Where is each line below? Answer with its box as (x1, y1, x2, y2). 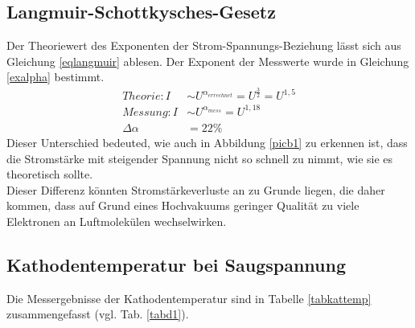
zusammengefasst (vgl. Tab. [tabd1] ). (6, 305, 189, 322)
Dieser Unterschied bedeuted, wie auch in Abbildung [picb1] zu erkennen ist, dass (6, 133, 408, 150)
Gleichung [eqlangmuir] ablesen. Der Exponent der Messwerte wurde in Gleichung (6, 52, 409, 69)
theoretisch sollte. (6, 166, 93, 182)
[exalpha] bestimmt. (6, 68, 105, 85)
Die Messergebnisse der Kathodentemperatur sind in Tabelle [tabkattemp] (6, 289, 372, 306)
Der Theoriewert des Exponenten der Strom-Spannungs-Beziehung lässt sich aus (6, 37, 401, 54)
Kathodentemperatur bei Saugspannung (6, 252, 346, 277)
